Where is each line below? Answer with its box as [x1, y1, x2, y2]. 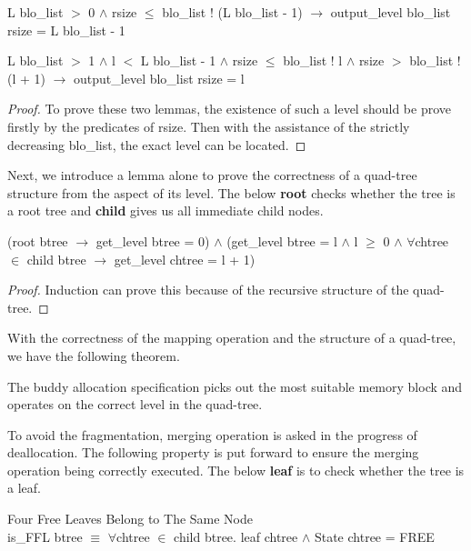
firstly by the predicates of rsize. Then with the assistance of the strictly [7, 116, 410, 135]
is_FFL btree [7, 526, 83, 546]
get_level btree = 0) [95, 231, 210, 250]
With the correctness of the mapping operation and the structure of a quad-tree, [7, 328, 456, 347]
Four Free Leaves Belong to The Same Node [7, 509, 254, 528]
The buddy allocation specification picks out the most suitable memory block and [7, 376, 463, 396]
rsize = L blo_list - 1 [7, 20, 125, 39]
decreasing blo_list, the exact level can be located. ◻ [7, 135, 306, 154]
